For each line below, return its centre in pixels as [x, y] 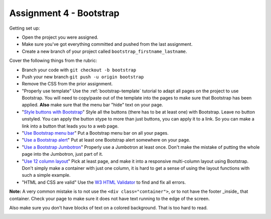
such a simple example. [46, 175]
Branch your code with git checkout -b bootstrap [79, 70]
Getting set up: [25, 28]
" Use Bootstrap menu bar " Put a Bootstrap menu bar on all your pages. [95, 133]
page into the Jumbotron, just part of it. [62, 154]
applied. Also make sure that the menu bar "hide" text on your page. [92, 105]
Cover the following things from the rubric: [53, 61]
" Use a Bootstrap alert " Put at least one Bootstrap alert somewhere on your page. [106, 140]
